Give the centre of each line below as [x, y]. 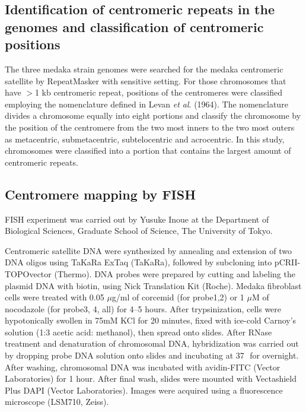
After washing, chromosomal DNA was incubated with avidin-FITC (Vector [143, 367]
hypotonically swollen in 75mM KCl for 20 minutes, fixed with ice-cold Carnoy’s [151, 320]
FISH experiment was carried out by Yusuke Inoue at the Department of [137, 219]
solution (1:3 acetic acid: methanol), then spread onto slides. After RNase [138, 332]
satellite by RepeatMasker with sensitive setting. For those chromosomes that [146, 80]
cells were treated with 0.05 [55, 297]
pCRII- [287, 262]
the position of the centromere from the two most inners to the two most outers [150, 127]
